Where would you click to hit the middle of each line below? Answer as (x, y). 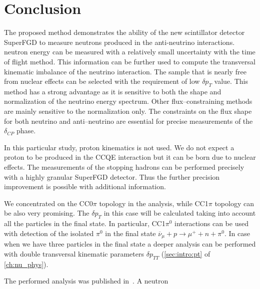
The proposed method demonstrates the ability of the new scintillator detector (124, 32)
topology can (234, 203)
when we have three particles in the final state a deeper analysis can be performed (130, 244)
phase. (26, 131)
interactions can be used (211, 223)
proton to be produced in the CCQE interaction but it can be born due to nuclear (130, 157)
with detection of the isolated (49, 233)
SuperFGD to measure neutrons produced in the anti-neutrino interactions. (119, 42)
